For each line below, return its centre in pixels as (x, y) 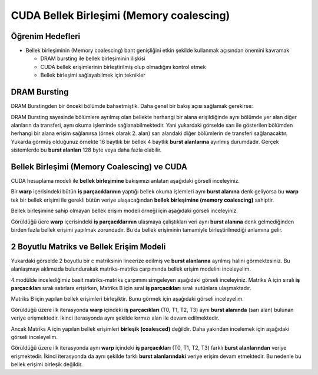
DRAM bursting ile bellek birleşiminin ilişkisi (93, 58)
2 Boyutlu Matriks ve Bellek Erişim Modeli (88, 247)
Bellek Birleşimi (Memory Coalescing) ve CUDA (99, 167)
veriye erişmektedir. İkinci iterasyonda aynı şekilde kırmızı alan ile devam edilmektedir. (115, 318)
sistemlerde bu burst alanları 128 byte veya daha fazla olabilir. (86, 150)
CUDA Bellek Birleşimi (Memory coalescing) (120, 15)
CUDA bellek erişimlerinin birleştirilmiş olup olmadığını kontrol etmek (123, 67)
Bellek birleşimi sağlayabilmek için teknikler (93, 75)
